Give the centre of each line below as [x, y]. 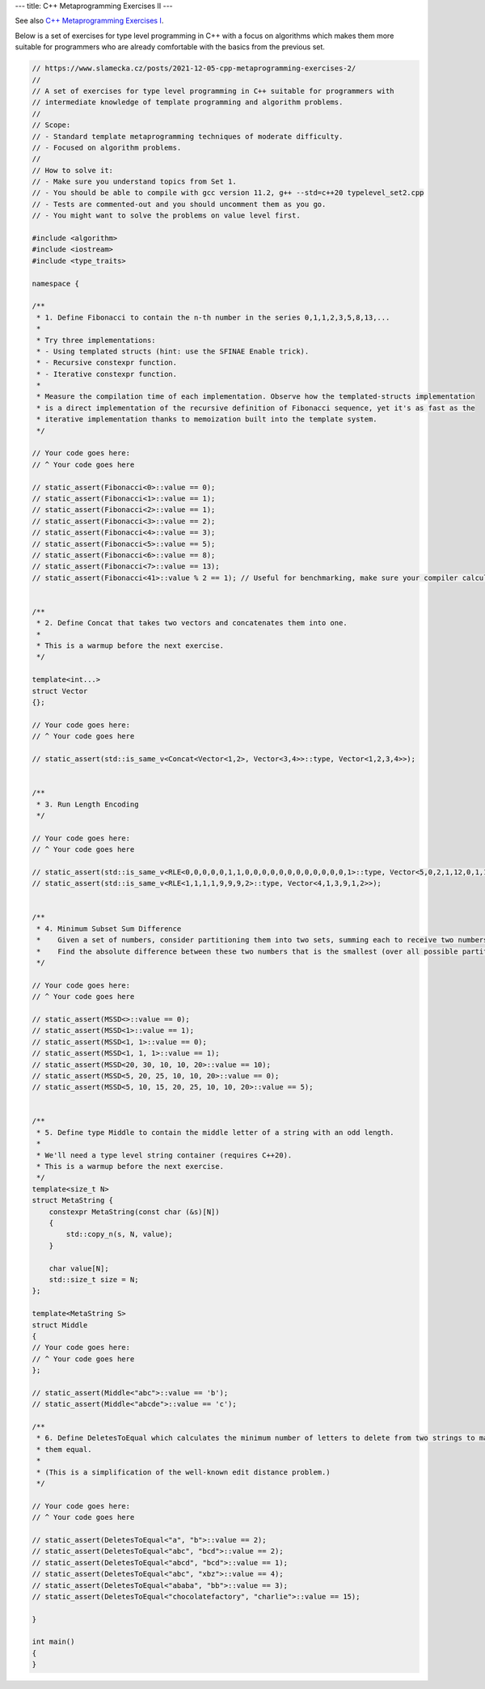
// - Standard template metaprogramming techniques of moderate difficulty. [188, 136]
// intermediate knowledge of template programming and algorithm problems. [188, 102]
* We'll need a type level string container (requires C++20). [164, 1155]
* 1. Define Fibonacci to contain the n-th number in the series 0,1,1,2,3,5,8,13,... [213, 317]
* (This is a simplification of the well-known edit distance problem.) [183, 1472]
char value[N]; [79, 1268]
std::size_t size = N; [94, 1279]
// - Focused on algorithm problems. [107, 147]
